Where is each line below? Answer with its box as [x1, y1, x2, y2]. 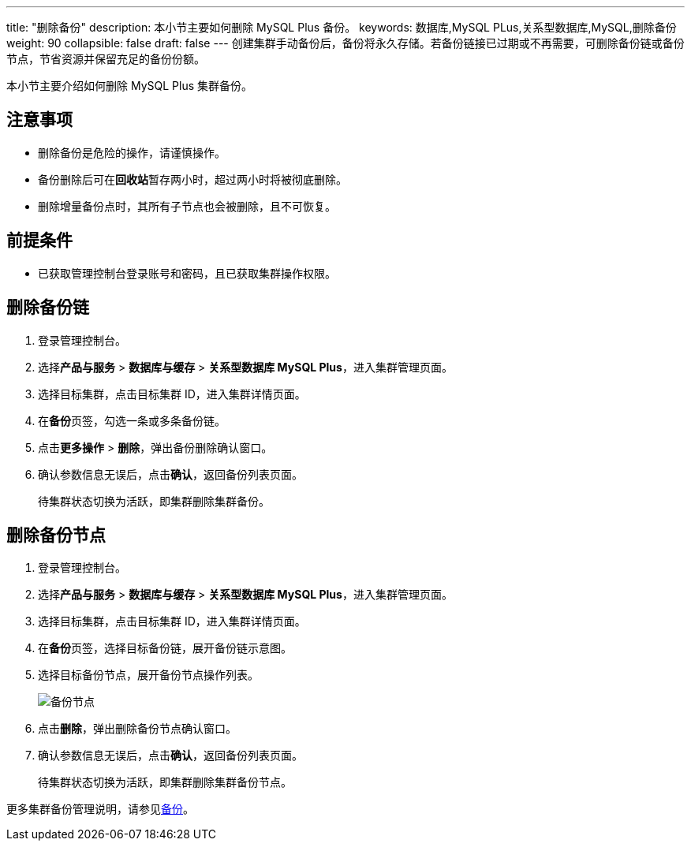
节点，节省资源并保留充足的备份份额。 [6, 52, 205, 65]
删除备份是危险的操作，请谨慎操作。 [38, 145, 226, 159]
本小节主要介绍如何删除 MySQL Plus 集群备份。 [6, 79, 252, 92]
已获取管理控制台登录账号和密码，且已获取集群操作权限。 [38, 266, 336, 280]
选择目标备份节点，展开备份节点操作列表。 [38, 668, 259, 682]
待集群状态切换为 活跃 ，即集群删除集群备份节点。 [38, 775, 292, 789]
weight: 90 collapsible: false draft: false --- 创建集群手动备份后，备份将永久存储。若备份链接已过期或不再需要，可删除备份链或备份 [6, 36, 685, 50]
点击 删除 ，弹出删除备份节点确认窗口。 [38, 722, 237, 736]
